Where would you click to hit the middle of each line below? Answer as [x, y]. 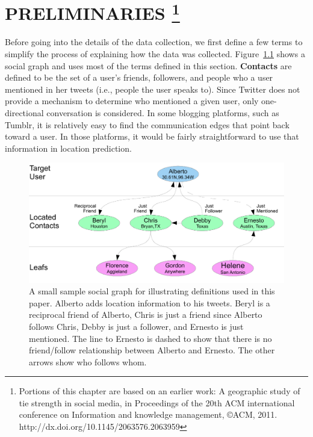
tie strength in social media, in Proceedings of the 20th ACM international [157, 402]
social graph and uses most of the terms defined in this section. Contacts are [148, 65]
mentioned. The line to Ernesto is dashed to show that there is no [150, 338]
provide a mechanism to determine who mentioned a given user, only [132, 101]
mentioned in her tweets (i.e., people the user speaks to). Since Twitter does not [153, 89]
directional [24, 113]
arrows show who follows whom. [88, 361]
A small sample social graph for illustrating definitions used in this [152, 291]
